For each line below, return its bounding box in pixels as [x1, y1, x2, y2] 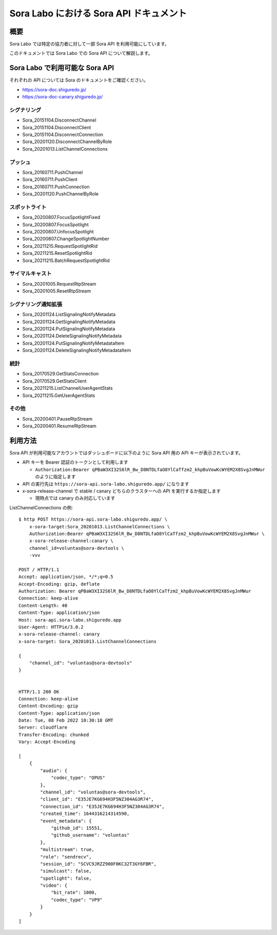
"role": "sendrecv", [40, 854, 92, 860]
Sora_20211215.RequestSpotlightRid [22, 243, 98, 249]
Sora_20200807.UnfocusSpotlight [22, 229, 94, 235]
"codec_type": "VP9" [51, 897, 103, 903]
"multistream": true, [40, 847, 95, 852]
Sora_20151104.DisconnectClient [22, 124, 91, 130]
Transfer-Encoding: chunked [18, 731, 89, 738]
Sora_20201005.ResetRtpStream [22, 288, 91, 294]
